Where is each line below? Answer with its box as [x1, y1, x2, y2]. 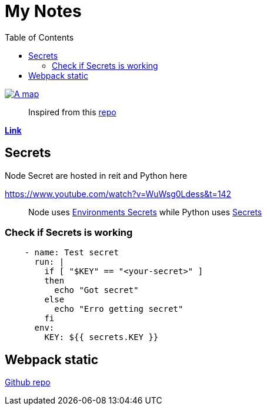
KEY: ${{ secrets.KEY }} [44, 332, 159, 342]
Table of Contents [5, 32, 74, 42]
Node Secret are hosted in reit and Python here [5, 170, 188, 181]
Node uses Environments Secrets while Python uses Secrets [28, 206, 262, 217]
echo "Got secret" [54, 285, 139, 295]
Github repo [5, 377, 51, 388]
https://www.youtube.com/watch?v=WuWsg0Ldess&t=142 [5, 188, 232, 199]
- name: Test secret [24, 248, 119, 258]
